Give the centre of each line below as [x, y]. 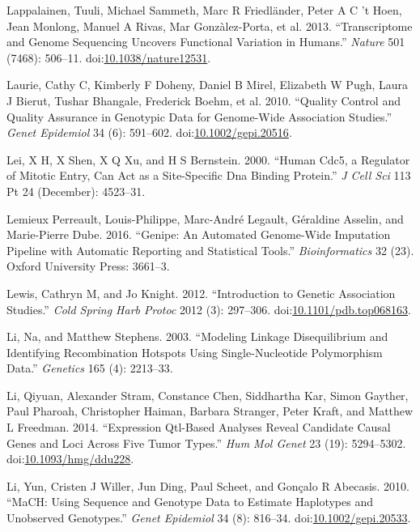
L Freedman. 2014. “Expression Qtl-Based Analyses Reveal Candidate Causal [199, 427]
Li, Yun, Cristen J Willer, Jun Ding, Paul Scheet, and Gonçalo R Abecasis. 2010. [208, 485]
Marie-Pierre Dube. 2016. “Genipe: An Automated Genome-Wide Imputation [199, 234]
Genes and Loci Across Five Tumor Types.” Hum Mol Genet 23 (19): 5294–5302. [206, 443]
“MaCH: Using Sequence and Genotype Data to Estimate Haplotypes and [190, 502]
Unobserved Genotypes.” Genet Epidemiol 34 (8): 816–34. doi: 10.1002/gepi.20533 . [209, 518]
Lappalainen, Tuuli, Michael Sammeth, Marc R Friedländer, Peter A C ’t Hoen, [204, 10]
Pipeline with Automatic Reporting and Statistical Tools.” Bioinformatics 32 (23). [210, 250]
